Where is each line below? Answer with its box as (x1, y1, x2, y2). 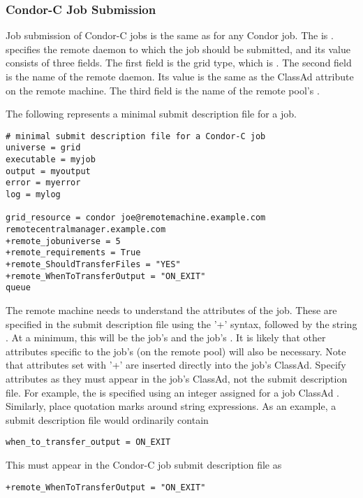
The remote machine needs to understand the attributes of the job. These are (6, 302, 337, 317)
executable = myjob (6, 155, 96, 165)
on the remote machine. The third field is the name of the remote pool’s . (6, 83, 320, 97)
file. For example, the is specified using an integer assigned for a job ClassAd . (6, 385, 340, 399)
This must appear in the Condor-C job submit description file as (6, 457, 282, 471)
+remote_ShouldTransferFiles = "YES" (6, 259, 181, 269)
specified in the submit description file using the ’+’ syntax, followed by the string (6, 316, 357, 331)
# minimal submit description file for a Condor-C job (6, 131, 266, 141)
